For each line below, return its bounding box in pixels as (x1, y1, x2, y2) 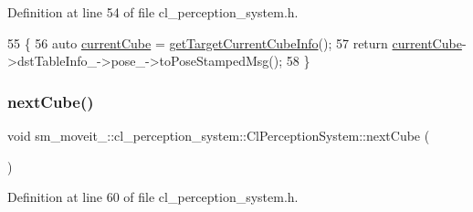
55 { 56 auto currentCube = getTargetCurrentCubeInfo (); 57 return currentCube (7, 33, 462, 52)
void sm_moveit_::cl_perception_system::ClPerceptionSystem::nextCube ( (7, 126, 430, 144)
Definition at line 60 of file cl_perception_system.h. (7, 187, 299, 207)
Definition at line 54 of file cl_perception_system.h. (7, 3, 299, 21)
